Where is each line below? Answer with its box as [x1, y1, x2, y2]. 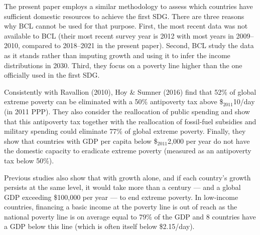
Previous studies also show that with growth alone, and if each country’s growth [4, 172, 251, 182]
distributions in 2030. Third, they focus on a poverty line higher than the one [4, 60, 242, 70]
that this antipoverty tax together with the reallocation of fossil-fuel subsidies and [4, 116, 256, 126]
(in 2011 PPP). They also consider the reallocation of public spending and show [4, 106, 250, 116]
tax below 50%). [4, 155, 54, 165]
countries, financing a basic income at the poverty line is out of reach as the [4, 201, 237, 212]
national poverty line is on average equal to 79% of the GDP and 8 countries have [4, 211, 256, 221]
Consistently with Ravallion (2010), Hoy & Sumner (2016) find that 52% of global [4, 86, 256, 97]
